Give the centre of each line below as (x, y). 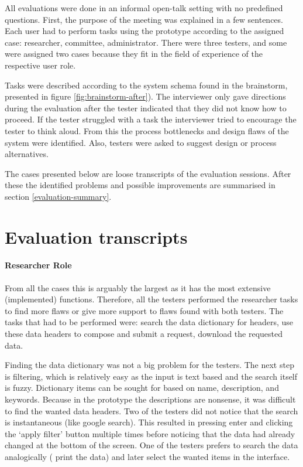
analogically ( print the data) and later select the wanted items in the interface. (147, 456)
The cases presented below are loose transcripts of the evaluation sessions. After (148, 173)
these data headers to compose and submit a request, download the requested (144, 334)
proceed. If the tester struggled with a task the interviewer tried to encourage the (151, 119)
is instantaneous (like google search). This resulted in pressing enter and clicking (149, 422)
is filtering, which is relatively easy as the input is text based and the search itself (151, 376)
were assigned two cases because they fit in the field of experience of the (134, 54)
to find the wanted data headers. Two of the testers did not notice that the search (151, 410)
